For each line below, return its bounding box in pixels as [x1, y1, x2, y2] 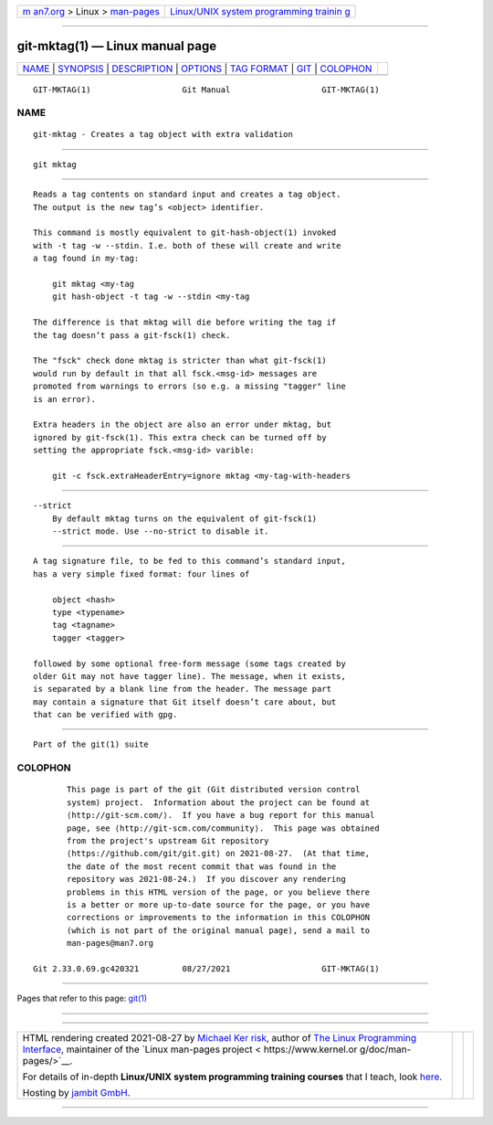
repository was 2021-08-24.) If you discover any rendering [67, 874, 346, 885]
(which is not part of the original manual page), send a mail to [67, 925, 371, 936]
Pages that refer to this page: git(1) [16, 992, 148, 1004]
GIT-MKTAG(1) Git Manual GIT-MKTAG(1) [33, 84, 380, 95]
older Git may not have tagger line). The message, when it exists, [33, 671, 346, 681]
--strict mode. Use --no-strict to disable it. [51, 526, 269, 536]
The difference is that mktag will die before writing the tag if [33, 317, 337, 328]
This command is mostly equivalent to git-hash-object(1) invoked [33, 228, 337, 238]
